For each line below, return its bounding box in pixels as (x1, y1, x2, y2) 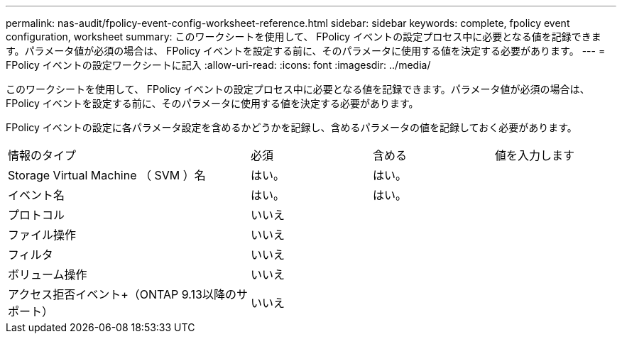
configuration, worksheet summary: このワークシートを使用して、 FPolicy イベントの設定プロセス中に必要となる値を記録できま (6, 30, 601, 43)
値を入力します (495, 148, 575, 162)
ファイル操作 (8, 228, 77, 242)
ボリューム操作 (8, 267, 87, 282)
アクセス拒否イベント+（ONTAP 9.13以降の (8, 287, 236, 301)
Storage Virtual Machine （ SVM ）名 (8, 168, 206, 182)
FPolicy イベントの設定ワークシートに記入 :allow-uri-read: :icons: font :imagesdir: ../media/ (6, 59, 431, 71)
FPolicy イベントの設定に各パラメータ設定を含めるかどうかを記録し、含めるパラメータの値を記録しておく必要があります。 (6, 121, 577, 133)
